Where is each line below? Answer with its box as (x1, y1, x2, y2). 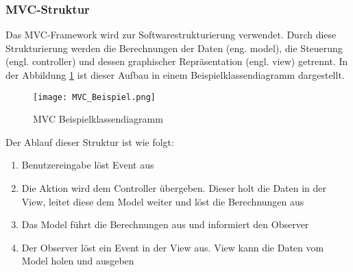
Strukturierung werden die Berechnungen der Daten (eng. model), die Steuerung (5, 40, 343, 55)
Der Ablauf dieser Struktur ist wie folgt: (5, 134, 174, 149)
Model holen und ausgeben (21, 254, 134, 268)
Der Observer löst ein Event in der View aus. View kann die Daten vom (21, 240, 324, 254)
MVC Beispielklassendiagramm (33, 112, 163, 126)
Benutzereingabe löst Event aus (21, 158, 154, 172)
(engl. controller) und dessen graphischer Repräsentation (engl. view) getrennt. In (5, 54, 348, 69)
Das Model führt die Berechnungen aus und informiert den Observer (21, 217, 309, 232)
